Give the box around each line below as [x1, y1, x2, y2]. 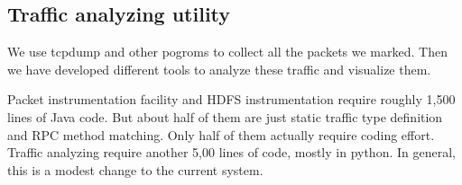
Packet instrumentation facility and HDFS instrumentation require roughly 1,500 [7, 90, 456, 109]
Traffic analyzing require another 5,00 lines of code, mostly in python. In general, [7, 143, 456, 162]
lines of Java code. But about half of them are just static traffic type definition [7, 107, 443, 126]
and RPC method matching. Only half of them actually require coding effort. [7, 125, 435, 144]
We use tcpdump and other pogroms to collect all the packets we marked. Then [7, 42, 448, 61]
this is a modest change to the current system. [7, 160, 263, 179]
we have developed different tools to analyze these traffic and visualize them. [7, 59, 431, 78]
